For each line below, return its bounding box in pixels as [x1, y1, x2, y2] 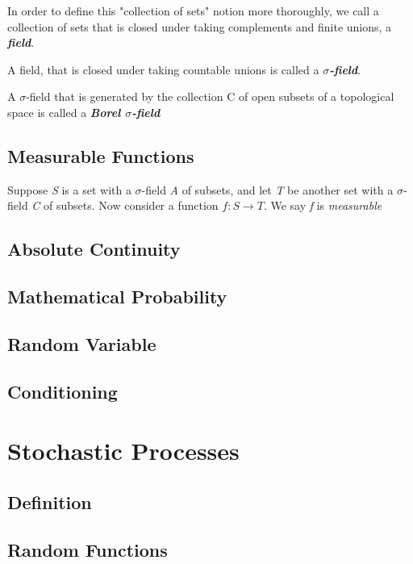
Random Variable [7, 331, 156, 356]
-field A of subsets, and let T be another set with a [141, 181, 394, 198]
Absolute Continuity [7, 236, 181, 261]
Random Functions [7, 537, 168, 562]
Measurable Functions [7, 143, 194, 168]
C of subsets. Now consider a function [31, 197, 219, 214]
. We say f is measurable [263, 197, 382, 214]
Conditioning [7, 378, 118, 403]
